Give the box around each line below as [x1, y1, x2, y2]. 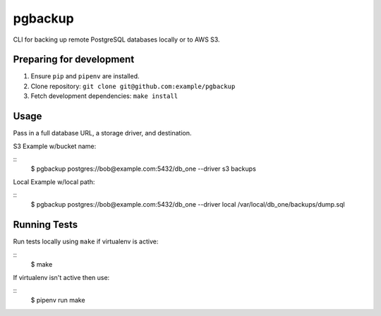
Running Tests [13, 219, 78, 231]
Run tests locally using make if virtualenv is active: [13, 237, 159, 246]
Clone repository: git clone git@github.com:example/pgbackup [30, 82, 236, 90]
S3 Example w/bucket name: [13, 142, 97, 150]
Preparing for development [13, 54, 135, 66]
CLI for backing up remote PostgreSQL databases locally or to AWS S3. [13, 35, 220, 44]
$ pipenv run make [30, 296, 85, 305]
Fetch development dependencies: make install [30, 92, 179, 100]
